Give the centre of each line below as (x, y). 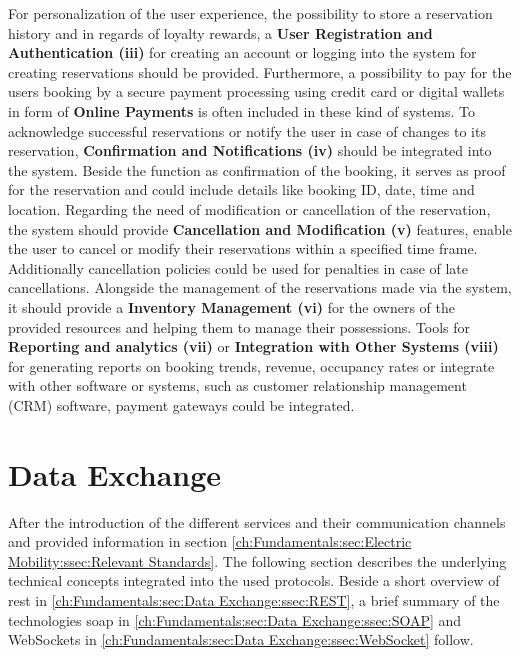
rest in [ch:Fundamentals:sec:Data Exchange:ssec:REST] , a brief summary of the (254, 599)
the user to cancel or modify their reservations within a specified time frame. (243, 248)
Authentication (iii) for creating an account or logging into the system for (242, 52)
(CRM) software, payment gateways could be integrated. (181, 404)
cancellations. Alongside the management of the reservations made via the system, (260, 287)
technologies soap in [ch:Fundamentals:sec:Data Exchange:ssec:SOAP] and (235, 619)
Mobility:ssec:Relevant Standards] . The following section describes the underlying (257, 560)
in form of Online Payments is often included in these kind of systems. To (241, 110)
